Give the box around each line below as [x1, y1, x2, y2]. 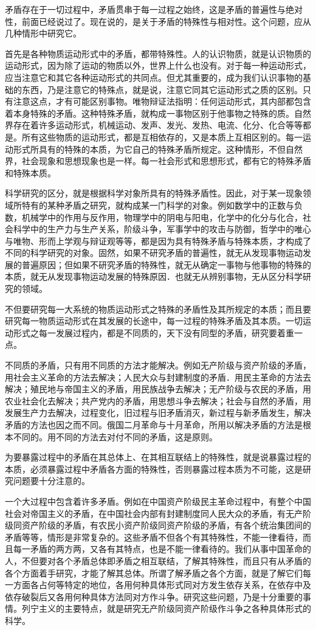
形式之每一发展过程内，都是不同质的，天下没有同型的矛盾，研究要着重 [13, 326, 294, 339]
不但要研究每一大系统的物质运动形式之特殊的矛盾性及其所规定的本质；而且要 [5, 302, 311, 315]
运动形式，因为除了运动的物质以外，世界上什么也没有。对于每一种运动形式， [5, 59, 311, 72]
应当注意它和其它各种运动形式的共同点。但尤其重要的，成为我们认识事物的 [5, 71, 303, 83]
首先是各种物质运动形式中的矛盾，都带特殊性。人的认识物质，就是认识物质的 [5, 47, 311, 60]
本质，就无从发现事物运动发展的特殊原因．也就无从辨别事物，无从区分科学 [5, 270, 303, 283]
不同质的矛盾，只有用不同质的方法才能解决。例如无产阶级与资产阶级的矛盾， [5, 359, 311, 372]
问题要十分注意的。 [13, 474, 90, 487]
